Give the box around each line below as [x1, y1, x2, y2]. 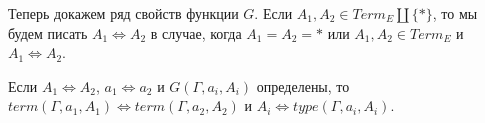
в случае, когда [150, 22, 242, 43]
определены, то [256, 75, 350, 96]
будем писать [8, 22, 88, 43]
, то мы [432, 3, 478, 23]
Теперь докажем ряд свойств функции [8, 3, 239, 23]
